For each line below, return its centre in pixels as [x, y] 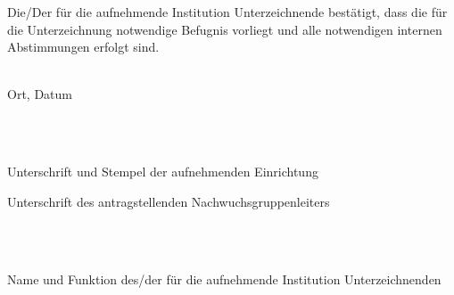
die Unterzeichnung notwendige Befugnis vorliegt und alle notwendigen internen [225, 29]
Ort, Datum [40, 94]
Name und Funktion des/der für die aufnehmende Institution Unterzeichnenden [224, 279]
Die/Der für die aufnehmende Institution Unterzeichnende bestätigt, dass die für [227, 12]
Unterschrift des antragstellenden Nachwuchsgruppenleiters [169, 201]
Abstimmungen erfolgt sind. [83, 47]
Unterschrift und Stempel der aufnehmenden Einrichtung [163, 172]
